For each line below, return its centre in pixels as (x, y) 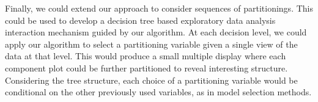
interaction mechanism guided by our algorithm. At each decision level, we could (156, 32)
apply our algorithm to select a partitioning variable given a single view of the (151, 44)
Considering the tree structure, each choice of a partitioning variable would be (151, 80)
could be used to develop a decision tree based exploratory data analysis (140, 20)
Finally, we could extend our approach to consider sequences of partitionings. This (159, 8)
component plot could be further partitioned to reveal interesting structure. (146, 67)
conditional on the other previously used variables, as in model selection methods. (158, 92)
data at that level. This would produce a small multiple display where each (146, 56)
